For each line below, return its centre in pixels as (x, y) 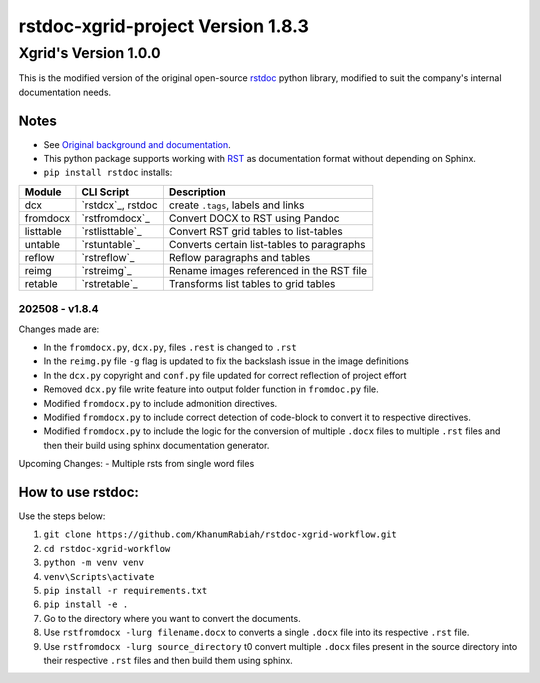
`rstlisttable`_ (111, 231)
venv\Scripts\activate (99, 576)
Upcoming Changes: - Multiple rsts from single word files (136, 464)
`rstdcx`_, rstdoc (120, 205)
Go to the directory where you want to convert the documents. (172, 618)
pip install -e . (86, 604)
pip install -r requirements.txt (125, 590)
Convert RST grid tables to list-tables (256, 231)
